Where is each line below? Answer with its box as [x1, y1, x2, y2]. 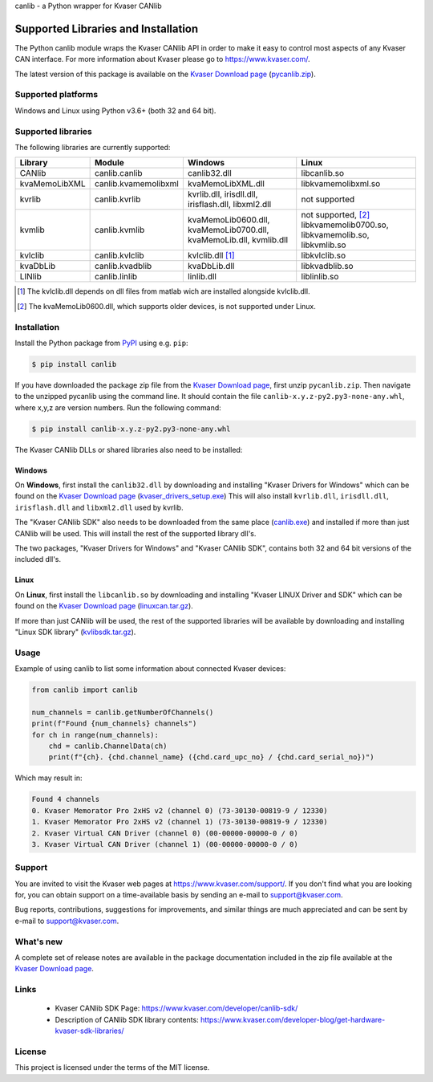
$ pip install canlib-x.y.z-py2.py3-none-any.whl [31, 424, 231, 433]
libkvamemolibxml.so [301, 178, 381, 189]
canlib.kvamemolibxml [94, 178, 180, 189]
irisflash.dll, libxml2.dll [187, 199, 272, 210]
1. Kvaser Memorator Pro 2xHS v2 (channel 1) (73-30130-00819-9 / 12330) [31, 817, 328, 827]
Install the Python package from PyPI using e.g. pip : [14, 338, 188, 348]
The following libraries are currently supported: [14, 142, 171, 152]
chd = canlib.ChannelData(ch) [48, 741, 168, 750]
